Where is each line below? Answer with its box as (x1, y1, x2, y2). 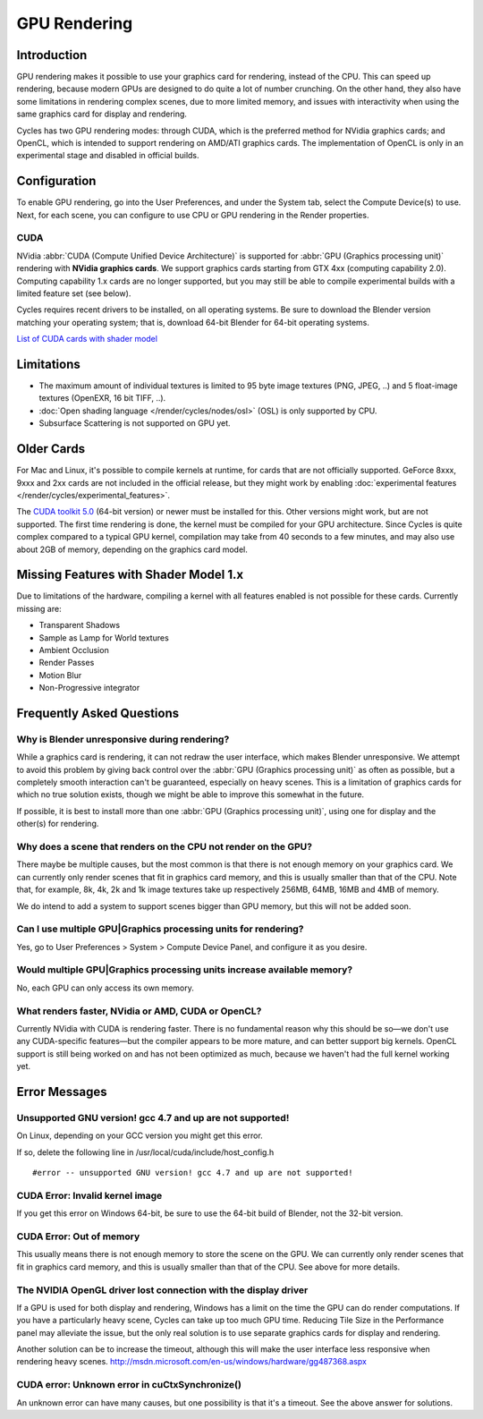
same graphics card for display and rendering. (16, 108, 188, 120)
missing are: (16, 603, 62, 614)
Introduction (16, 47, 88, 63)
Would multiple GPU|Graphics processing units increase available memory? (16, 964, 353, 976)
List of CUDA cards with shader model (16, 334, 158, 344)
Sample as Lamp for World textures (38, 632, 169, 643)
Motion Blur (38, 669, 82, 680)
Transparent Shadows (38, 620, 121, 631)
